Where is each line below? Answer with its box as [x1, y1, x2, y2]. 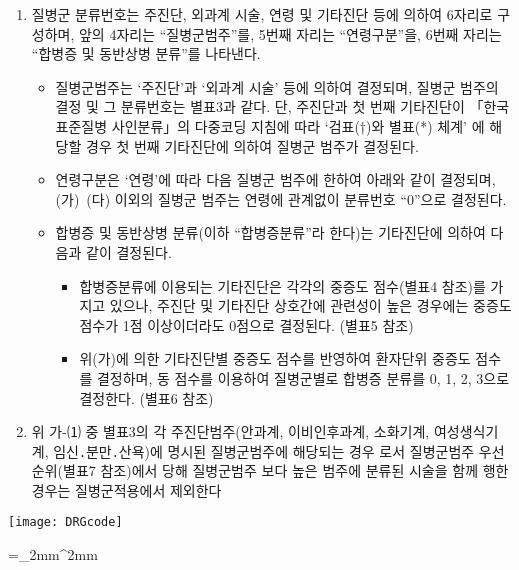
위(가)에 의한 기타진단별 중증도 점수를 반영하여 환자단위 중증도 [79, 348, 471, 369]
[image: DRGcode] [8, 515, 123, 530]
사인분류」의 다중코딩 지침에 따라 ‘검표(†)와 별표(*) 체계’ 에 [111, 115, 485, 136]
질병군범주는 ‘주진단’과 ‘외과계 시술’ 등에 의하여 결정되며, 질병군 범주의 [55, 76, 499, 97]
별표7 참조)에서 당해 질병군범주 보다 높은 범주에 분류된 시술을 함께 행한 [63, 460, 509, 481]
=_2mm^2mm [8, 544, 98, 565]
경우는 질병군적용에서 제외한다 [31, 479, 222, 500]
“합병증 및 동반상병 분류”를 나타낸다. [31, 43, 261, 64]
